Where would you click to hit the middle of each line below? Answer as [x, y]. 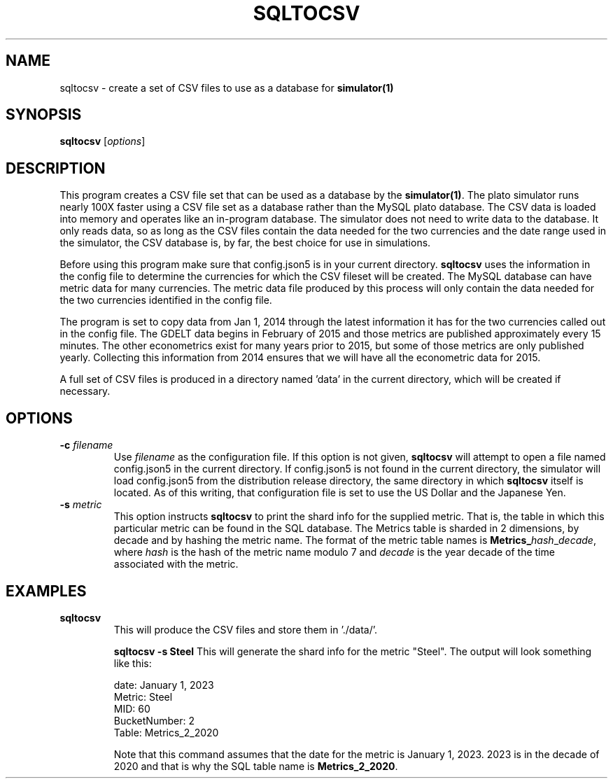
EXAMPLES [46, 591]
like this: [133, 663]
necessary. [85, 391]
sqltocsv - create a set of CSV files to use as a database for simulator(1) [227, 87]
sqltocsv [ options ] [103, 141]
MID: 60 [132, 708]
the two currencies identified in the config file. [166, 300]
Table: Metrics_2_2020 [166, 732]
